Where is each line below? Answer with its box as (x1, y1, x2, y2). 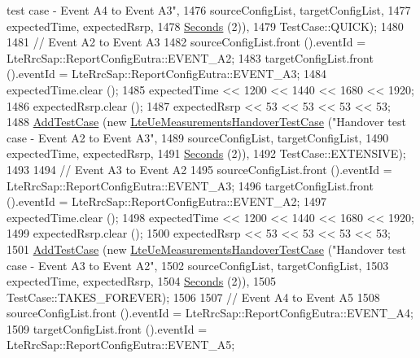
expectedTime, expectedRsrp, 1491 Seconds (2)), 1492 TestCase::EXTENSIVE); (7, 145, 406, 162)
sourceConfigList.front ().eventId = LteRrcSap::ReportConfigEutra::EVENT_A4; (7, 304, 413, 321)
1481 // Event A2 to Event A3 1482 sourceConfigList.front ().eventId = (7, 33, 366, 50)
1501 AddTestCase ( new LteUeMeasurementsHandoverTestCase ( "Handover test (7, 240, 406, 257)
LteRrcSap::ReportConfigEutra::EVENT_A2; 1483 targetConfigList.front (7, 49, 374, 66)
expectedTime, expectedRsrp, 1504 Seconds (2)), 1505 (7, 273, 276, 290)
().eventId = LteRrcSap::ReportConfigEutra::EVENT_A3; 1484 (7, 65, 326, 82)
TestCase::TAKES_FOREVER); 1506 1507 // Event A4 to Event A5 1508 (7, 288, 380, 305)
